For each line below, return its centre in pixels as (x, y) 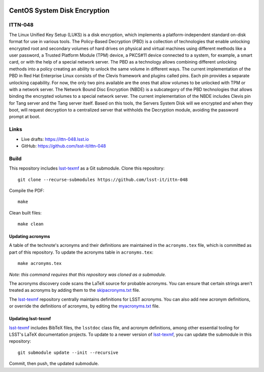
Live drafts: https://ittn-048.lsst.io (55, 139)
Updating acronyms (30, 237)
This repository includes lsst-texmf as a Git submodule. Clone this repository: (87, 168)
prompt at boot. (25, 117)
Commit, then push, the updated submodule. (54, 364)
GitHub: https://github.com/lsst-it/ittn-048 (64, 146)
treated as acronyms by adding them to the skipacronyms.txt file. (75, 290)
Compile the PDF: (27, 190)
